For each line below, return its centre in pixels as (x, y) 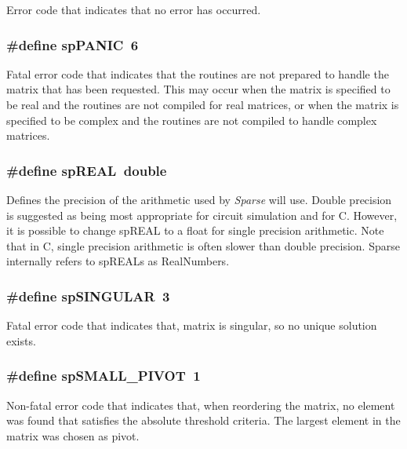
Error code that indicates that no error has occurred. (134, 9)
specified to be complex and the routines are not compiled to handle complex (192, 120)
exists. (21, 340)
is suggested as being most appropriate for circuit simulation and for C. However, (202, 215)
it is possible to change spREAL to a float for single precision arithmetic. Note (195, 230)
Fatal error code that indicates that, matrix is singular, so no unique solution (192, 325)
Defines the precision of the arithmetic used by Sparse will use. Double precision (199, 199)
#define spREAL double (87, 170)
